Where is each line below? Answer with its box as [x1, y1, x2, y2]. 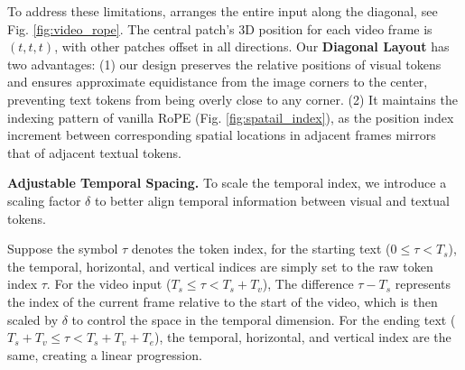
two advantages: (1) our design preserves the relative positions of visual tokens [7, 54, 442, 73]
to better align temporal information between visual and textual [94, 190, 450, 209]
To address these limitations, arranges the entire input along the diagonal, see [7, 2, 438, 20]
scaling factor [7, 190, 81, 209]
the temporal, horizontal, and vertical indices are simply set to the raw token [7, 256, 433, 275]
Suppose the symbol [7, 239, 118, 258]
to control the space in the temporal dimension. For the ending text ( [71, 310, 456, 328]
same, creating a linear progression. [7, 345, 202, 364]
